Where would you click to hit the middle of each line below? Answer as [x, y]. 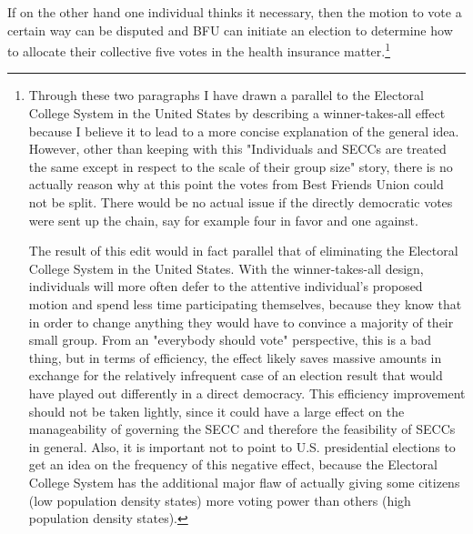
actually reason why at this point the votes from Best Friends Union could [236, 184]
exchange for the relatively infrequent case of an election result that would [236, 375]
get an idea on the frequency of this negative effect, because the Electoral [233, 464]
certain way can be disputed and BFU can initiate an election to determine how [230, 30]
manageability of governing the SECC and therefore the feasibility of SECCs [242, 429]
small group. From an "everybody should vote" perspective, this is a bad [230, 340]
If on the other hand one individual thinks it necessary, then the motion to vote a [235, 12]
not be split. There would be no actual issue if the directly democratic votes [241, 202]
